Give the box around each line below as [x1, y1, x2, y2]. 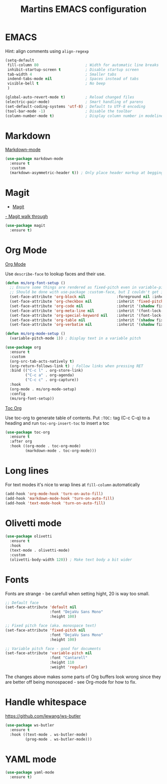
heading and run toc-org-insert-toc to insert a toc [5, 420, 110, 426]
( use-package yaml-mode [5, 770, 55, 775]
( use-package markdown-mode [5, 156, 64, 161]
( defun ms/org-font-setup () [5, 280, 66, 285]
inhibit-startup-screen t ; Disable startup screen [7, 67, 139, 72]
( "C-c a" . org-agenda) [25, 373, 75, 378]
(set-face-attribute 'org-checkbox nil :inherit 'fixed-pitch [9, 299, 164, 304]
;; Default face [5, 600, 39, 605]
